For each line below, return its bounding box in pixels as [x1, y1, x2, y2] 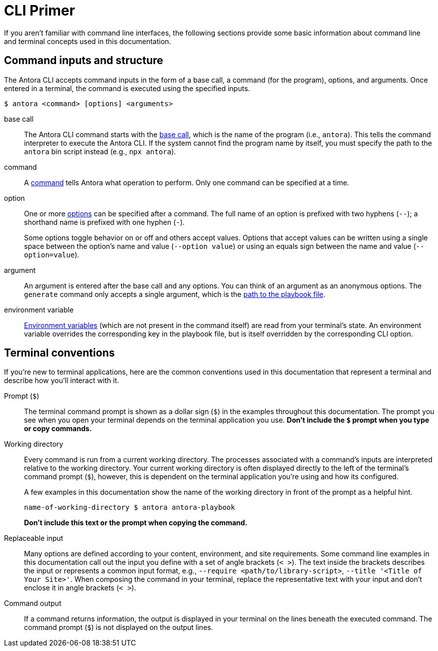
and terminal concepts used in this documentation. [4, 37, 171, 46]
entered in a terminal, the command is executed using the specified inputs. [4, 84, 250, 93]
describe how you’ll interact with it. [4, 376, 119, 385]
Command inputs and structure [4, 54, 163, 67]
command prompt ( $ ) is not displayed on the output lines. [24, 623, 213, 632]
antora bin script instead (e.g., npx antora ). [24, 147, 176, 156]
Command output [4, 599, 62, 608]
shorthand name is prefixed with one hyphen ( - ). [24, 217, 185, 226]
